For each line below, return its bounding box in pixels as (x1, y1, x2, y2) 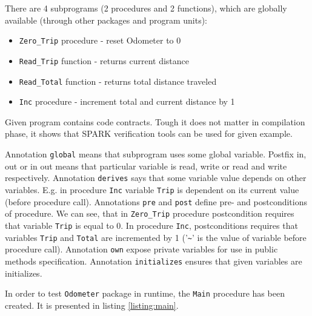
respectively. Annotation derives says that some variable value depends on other (5, 171, 307, 184)
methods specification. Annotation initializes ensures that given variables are (5, 254, 302, 267)
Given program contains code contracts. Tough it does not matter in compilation (5, 115, 305, 128)
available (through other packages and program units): (5, 13, 208, 26)
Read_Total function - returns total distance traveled (19, 74, 217, 87)
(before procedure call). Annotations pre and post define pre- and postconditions (5, 195, 307, 208)
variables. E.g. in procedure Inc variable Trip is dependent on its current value (5, 183, 299, 196)
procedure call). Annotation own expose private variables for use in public (5, 243, 278, 255)
